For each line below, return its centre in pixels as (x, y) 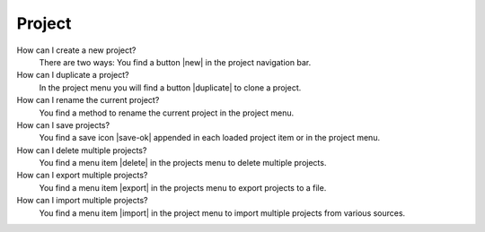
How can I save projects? (63, 125)
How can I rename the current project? (88, 100)
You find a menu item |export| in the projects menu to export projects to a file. (183, 187)
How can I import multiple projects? (82, 201)
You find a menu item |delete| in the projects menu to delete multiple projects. (183, 163)
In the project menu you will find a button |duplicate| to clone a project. (170, 87)
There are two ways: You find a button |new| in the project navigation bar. (175, 62)
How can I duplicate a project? (73, 75)
